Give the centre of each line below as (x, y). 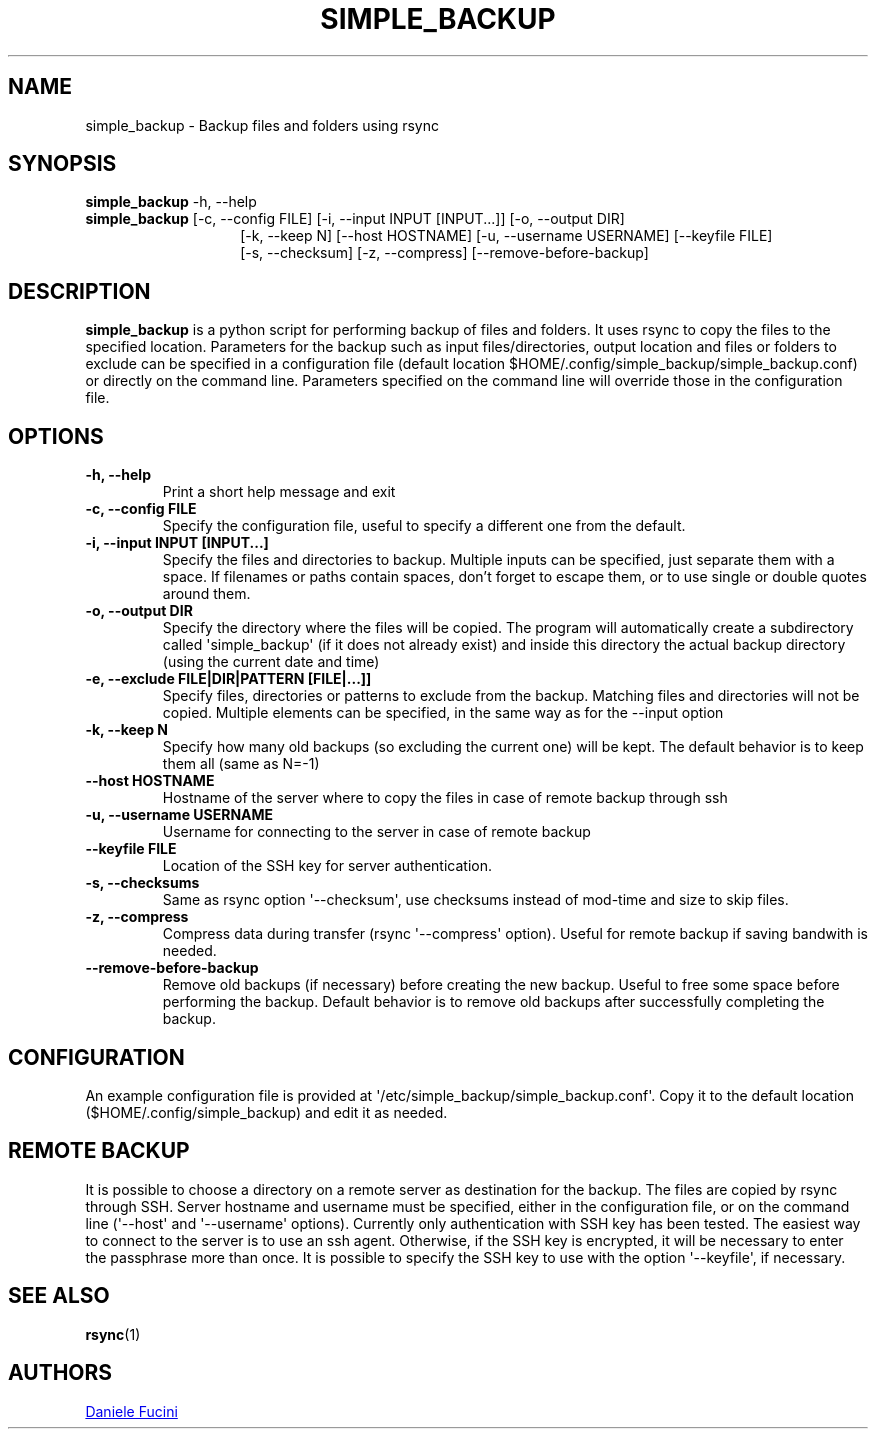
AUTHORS (60, 1373)
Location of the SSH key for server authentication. (327, 866)
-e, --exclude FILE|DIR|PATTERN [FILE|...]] (228, 679)
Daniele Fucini (131, 1411)
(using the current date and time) (271, 662)
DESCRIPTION (79, 291)
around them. (206, 594)
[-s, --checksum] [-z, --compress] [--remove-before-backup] (444, 253)
